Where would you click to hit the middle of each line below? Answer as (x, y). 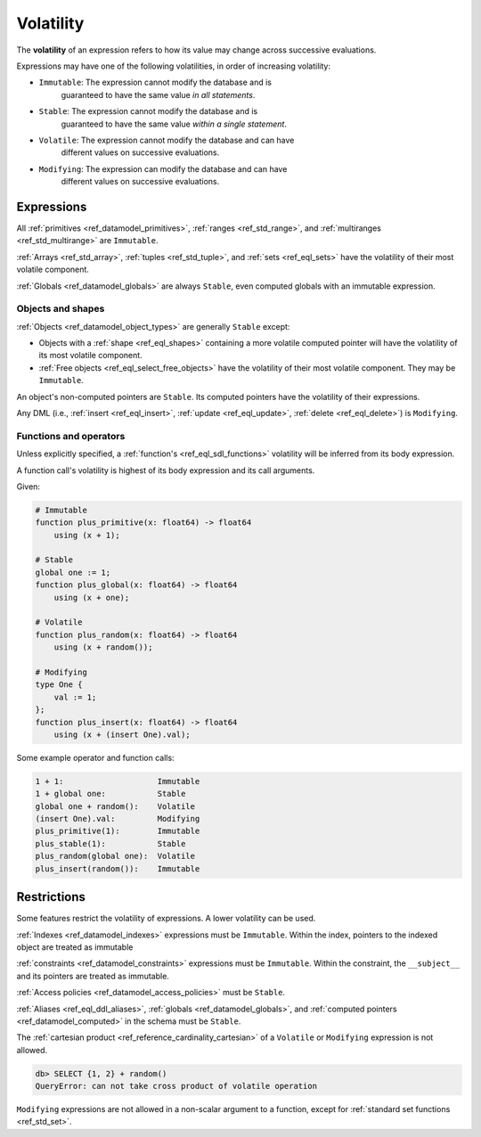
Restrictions (51, 897)
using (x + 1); (87, 535)
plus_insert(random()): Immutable (118, 868)
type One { (59, 685)
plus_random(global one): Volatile (115, 856)
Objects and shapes (61, 309)
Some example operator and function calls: (95, 757)
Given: (28, 487)
